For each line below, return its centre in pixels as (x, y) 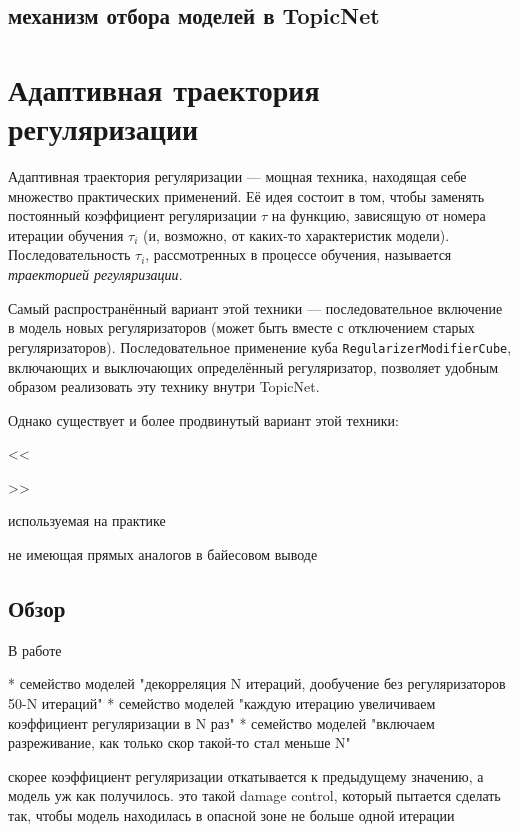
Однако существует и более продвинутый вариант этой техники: (203, 419)
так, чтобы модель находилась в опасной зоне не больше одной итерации (231, 815)
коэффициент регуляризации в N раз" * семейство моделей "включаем (221, 722)
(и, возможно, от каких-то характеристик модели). (296, 234)
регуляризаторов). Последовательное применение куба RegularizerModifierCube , (260, 346)
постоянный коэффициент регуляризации (132, 215)
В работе (35, 649)
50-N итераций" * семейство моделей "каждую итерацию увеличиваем (222, 703)
